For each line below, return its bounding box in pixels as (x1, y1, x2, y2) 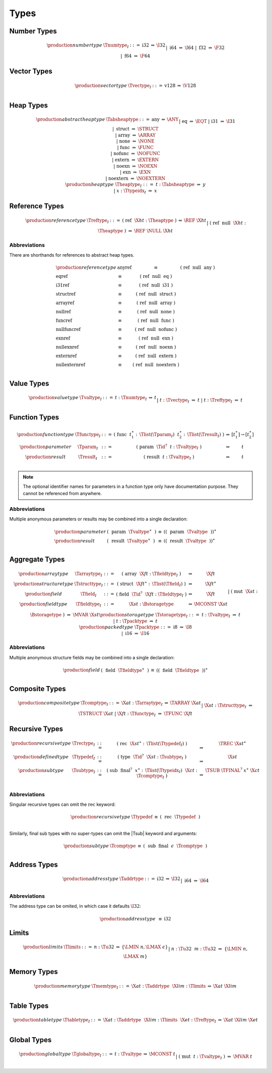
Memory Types (9, 967, 58, 976)
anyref (117, 265, 132, 270)
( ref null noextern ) (132, 362, 180, 368)
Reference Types (9, 202, 64, 211)
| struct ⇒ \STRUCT (112, 126, 159, 132)
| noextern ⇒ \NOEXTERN (105, 175, 166, 181)
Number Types (9, 27, 57, 35)
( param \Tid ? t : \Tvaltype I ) (136, 443, 202, 451)
